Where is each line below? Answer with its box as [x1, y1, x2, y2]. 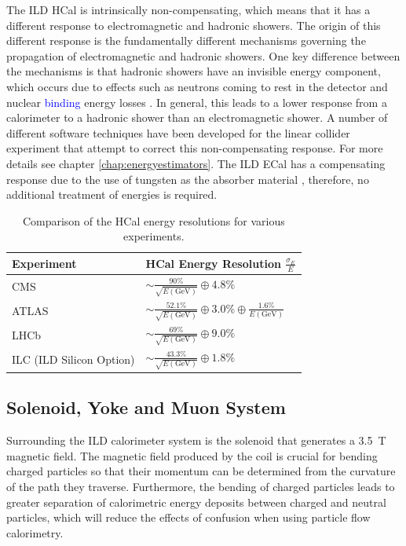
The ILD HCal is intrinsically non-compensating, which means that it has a [6, 2, 371, 17]
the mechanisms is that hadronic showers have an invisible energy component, [6, 63, 381, 79]
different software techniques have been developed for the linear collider [6, 124, 350, 141]
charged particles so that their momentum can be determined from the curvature [6, 463, 396, 479]
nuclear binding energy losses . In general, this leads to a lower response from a [6, 93, 387, 110]
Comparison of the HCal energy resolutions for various [22, 212, 285, 229]
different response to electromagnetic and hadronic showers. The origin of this [6, 16, 381, 33]
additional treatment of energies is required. [6, 186, 218, 203]
